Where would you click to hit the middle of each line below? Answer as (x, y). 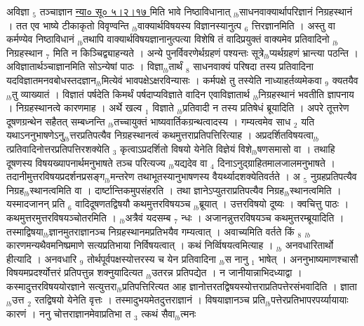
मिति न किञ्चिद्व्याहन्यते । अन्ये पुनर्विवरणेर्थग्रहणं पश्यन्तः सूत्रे (159, 52)
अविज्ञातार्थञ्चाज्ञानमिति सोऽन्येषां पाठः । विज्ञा (85, 66)
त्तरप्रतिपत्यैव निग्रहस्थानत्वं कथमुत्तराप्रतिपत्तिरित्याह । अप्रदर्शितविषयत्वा (191, 135)
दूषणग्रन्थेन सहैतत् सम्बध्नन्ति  (58, 121)
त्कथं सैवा (158, 314)
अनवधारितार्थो (309, 245)
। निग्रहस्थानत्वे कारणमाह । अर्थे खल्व (74, 108)
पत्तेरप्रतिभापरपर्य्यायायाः (310, 300)
